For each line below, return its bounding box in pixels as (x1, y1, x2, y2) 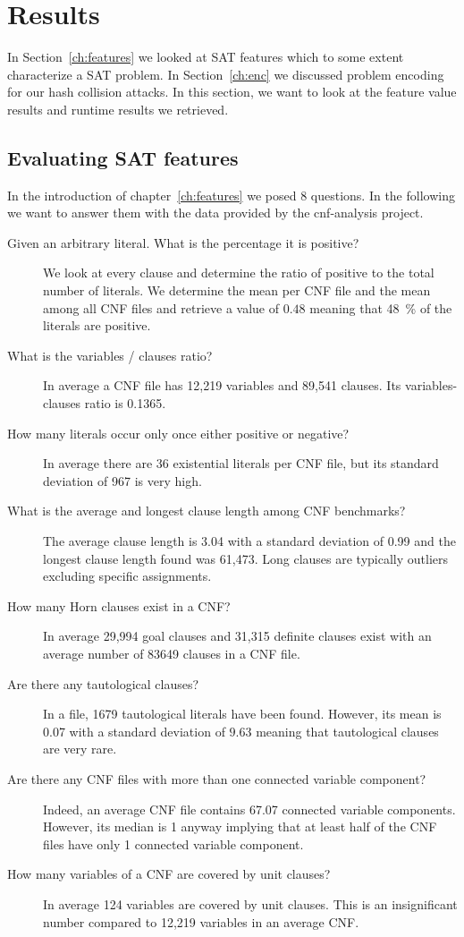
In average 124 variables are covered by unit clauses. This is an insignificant (43, 894, 458, 913)
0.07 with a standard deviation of (43, 721, 225, 740)
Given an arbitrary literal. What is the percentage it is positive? (7, 233, 359, 251)
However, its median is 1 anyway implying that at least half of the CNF (43, 817, 437, 836)
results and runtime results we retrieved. (7, 99, 229, 118)
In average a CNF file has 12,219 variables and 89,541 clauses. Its (43, 376, 401, 395)
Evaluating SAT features (7, 143, 239, 171)
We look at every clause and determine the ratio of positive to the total (43, 263, 434, 282)
